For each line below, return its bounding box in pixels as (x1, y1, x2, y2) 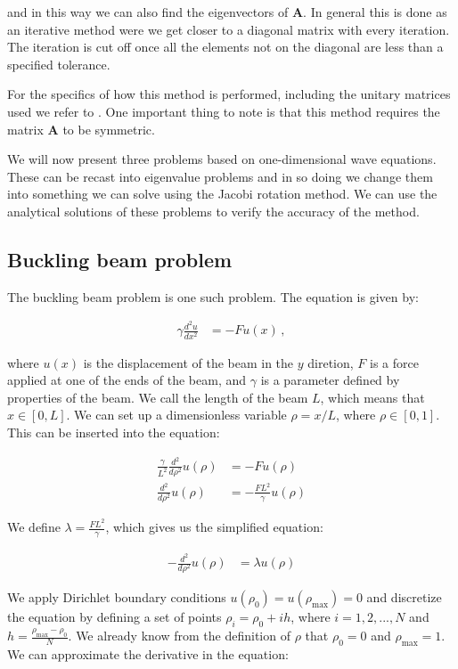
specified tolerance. (7, 54, 110, 73)
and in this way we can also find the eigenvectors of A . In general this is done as (7, 3, 447, 20)
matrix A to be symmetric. (7, 119, 155, 138)
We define (7, 518, 61, 536)
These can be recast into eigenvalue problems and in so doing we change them (7, 167, 433, 185)
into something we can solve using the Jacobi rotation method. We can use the (7, 184, 438, 203)
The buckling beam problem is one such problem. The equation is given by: (7, 287, 419, 306)
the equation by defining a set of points (7, 608, 222, 626)
